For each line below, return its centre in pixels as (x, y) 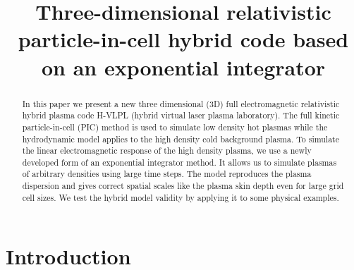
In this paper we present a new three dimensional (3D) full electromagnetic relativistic (181, 103)
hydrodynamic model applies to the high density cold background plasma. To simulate (181, 139)
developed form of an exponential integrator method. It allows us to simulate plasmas (179, 162)
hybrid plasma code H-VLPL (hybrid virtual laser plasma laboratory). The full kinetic (181, 115)
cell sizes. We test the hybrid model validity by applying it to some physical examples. (181, 197)
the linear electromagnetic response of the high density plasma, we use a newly (167, 151)
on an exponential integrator (183, 67)
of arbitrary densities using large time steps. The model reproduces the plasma (167, 174)
